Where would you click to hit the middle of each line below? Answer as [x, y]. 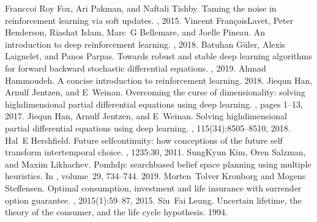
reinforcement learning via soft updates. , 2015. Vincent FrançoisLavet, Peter [149, 20]
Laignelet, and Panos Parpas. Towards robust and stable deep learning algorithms [158, 56]
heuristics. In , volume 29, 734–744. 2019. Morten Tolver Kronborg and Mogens [155, 176]
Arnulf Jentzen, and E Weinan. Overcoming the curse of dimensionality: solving [155, 92]
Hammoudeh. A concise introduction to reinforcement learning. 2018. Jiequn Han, [159, 80]
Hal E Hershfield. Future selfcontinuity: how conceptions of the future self [144, 140]
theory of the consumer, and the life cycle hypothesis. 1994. [116, 212]
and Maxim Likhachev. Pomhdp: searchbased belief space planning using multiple [158, 164]
